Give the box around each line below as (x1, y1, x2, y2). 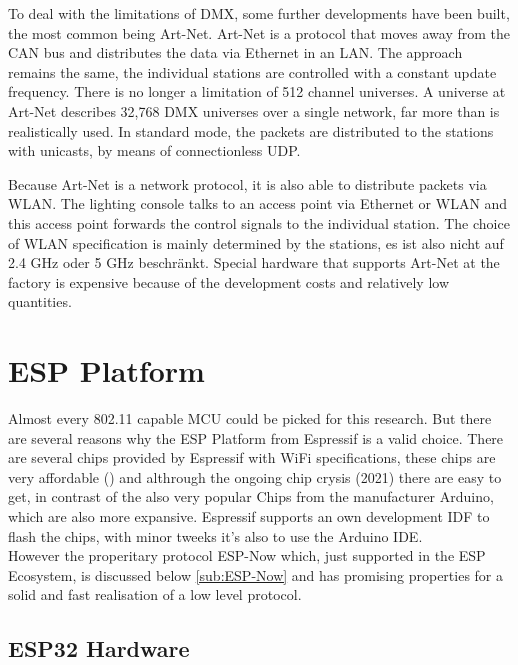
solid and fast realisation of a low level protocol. (8, 584, 302, 605)
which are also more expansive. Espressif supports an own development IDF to (8, 506, 490, 526)
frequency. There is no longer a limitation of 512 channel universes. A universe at (8, 81, 506, 102)
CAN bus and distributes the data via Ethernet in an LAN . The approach (8, 42, 463, 63)
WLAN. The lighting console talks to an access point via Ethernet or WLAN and (8, 193, 508, 214)
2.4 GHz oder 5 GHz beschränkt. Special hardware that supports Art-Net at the (8, 252, 500, 273)
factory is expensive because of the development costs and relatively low (8, 271, 450, 292)
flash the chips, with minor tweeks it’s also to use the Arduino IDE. (8, 525, 423, 546)
